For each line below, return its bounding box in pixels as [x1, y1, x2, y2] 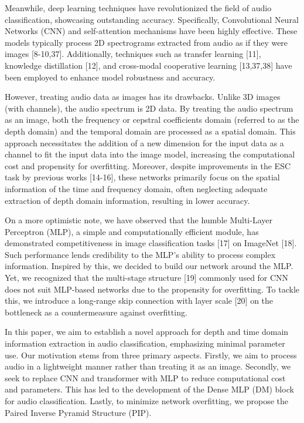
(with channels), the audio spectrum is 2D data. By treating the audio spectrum [5, 102, 293, 114]
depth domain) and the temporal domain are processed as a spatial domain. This [5, 125, 296, 137]
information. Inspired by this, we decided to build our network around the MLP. [5, 260, 293, 272]
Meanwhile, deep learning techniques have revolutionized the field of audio [5, 2, 272, 14]
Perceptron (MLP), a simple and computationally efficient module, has [5, 225, 259, 237]
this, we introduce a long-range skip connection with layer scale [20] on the [5, 294, 274, 307]
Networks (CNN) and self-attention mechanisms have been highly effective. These [5, 25, 298, 37]
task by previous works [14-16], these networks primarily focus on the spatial [5, 171, 280, 183]
